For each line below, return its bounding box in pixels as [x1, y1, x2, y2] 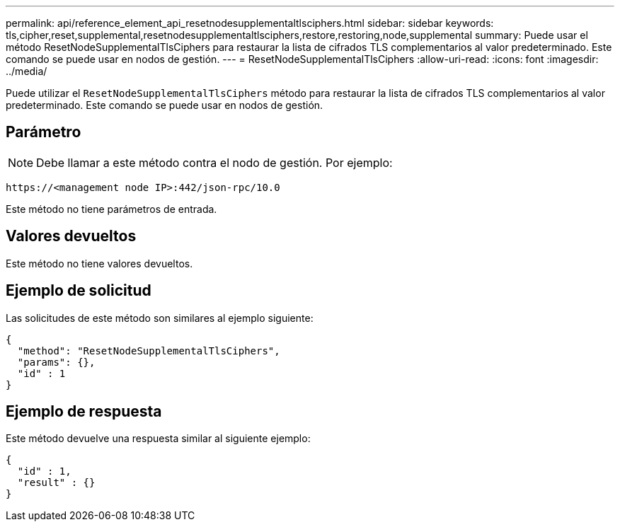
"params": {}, [17, 356, 96, 368]
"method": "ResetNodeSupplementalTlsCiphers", [17, 344, 280, 357]
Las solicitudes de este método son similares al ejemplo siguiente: [6, 311, 314, 324]
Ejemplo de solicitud [6, 282, 151, 300]
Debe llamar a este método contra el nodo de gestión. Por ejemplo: [36, 155, 393, 170]
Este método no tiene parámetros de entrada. [6, 202, 217, 215]
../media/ [6, 65, 47, 77]
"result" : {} [17, 477, 96, 489]
